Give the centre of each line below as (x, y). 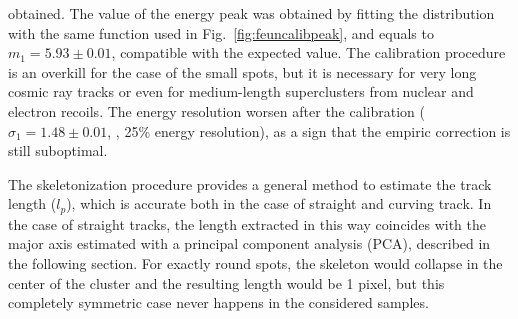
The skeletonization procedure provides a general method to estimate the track (250, 183)
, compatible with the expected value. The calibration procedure (308, 52)
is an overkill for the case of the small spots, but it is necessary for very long (242, 71)
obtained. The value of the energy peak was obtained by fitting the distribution (251, 13)
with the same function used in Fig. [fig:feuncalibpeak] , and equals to (221, 32)
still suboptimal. (58, 150)
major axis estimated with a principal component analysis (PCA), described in (249, 243)
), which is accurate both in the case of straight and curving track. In (279, 203)
